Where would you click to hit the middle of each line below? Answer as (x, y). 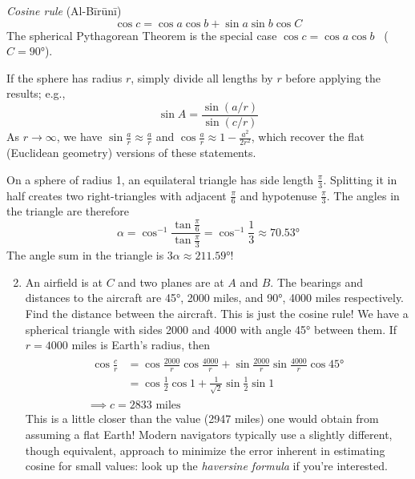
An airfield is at (64, 282)
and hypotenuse (278, 195)
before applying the (333, 77)
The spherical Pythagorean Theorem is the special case (142, 35)
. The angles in (363, 195)
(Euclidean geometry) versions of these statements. (131, 153)
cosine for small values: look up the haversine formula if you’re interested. (206, 466)
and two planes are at (171, 282)
